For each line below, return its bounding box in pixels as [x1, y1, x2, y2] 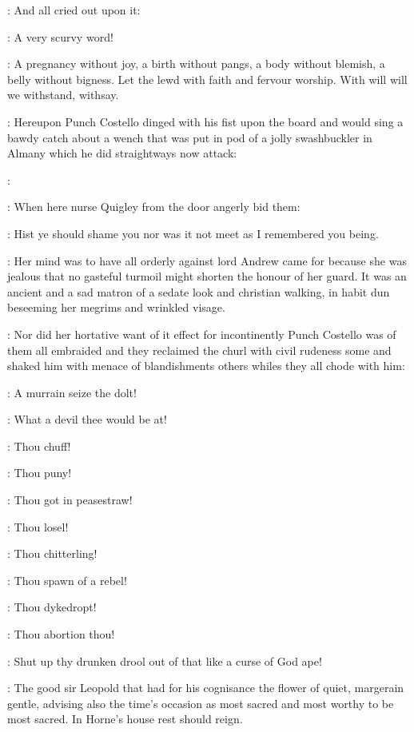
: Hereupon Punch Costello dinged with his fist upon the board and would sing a [7, 113, 404, 129]
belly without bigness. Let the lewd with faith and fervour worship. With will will [7, 70, 408, 87]
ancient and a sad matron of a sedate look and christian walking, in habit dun [7, 283, 390, 300]
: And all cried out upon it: [7, 2, 141, 18]
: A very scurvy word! [7, 28, 113, 45]
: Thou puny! [7, 464, 72, 481]
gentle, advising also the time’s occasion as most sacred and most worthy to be [7, 694, 394, 711]
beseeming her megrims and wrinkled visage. [7, 299, 225, 316]
